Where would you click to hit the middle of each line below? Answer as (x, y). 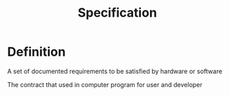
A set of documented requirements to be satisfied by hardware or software (115, 71)
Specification (117, 13)
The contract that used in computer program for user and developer (105, 84)
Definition (37, 52)
